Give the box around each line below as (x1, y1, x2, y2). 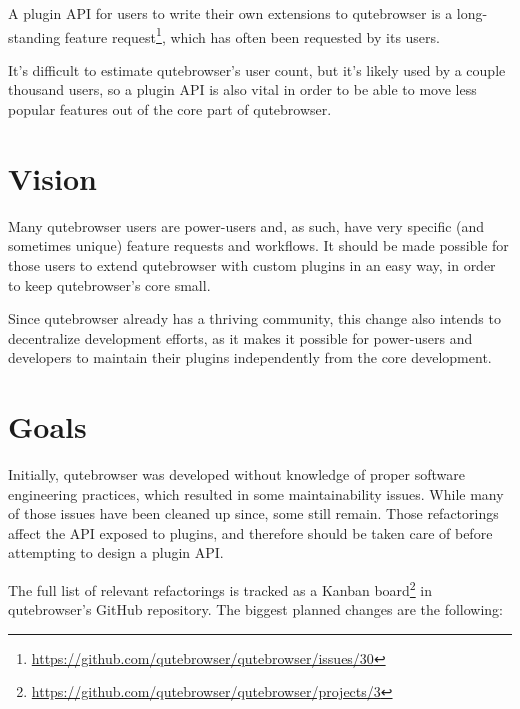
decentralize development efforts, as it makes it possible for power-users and (8, 327, 473, 348)
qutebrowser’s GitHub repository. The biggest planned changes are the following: (8, 599, 503, 620)
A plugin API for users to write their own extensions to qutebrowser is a (8, 3, 453, 23)
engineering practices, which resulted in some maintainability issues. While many (8, 483, 504, 504)
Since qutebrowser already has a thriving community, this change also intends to (8, 308, 501, 329)
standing (8, 26, 61, 47)
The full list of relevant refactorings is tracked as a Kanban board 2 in (8, 577, 433, 600)
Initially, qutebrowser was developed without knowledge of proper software (8, 464, 466, 485)
